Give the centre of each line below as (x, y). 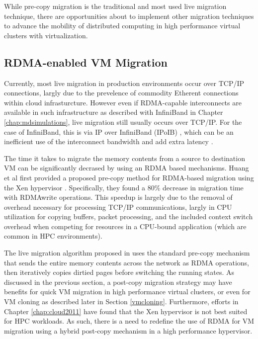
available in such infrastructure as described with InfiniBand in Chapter (114, 112)
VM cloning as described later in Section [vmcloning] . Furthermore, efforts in (121, 301)
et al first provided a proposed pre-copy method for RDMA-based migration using (129, 177)
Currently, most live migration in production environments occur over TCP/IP (124, 83)
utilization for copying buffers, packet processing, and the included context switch (129, 216)
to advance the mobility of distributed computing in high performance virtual (122, 26)
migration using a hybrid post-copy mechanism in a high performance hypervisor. (128, 330)
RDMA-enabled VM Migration (86, 62)
